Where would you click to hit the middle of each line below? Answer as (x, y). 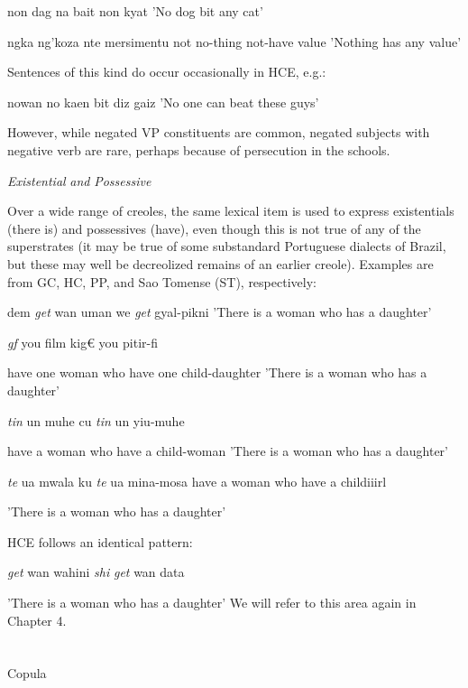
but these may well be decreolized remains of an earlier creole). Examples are (220, 263)
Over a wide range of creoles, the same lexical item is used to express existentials (231, 211)
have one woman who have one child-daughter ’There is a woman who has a (217, 372)
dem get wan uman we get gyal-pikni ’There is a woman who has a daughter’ (220, 312)
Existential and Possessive (79, 180)
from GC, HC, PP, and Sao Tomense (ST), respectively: (162, 281)
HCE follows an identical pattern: (100, 541)
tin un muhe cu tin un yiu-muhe (96, 420)
